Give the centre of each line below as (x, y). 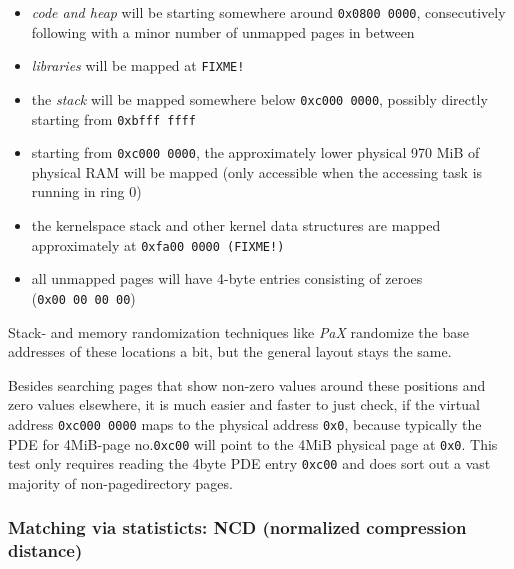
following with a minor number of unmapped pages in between (223, 31)
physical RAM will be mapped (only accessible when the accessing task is (257, 171)
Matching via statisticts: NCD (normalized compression (237, 527)
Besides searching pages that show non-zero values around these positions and (247, 384)
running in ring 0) (86, 191)
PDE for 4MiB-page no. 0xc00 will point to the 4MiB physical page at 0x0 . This (253, 443)
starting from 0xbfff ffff (113, 118)
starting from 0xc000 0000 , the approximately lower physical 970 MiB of (255, 152)
